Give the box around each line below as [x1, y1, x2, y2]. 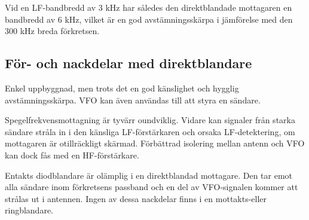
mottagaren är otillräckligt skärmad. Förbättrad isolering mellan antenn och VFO [5, 137, 305, 149]
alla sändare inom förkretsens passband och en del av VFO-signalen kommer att [5, 181, 298, 193]
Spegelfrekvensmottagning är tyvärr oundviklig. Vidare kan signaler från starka [5, 114, 295, 126]
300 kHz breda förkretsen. [5, 25, 100, 37]
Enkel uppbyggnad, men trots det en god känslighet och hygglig [5, 81, 239, 94]
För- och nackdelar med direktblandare [5, 54, 252, 72]
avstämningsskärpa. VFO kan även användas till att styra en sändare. [5, 93, 261, 106]
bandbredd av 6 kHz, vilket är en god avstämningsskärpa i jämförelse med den [5, 13, 293, 25]
